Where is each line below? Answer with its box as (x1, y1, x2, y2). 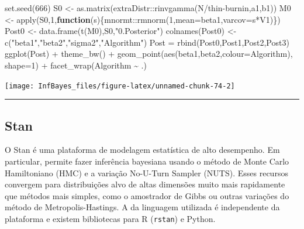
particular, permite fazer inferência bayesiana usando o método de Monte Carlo (5, 155, 289, 168)
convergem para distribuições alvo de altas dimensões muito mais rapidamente (5, 178, 285, 190)
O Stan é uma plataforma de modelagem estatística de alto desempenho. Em (5, 143, 280, 156)
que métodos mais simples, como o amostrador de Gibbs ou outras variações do (5, 189, 289, 201)
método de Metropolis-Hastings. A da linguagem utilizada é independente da (5, 201, 280, 213)
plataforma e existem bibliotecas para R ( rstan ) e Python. (5, 212, 216, 224)
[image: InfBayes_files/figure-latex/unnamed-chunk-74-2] (5, 81, 235, 90)
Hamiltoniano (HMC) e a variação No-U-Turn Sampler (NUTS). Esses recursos (5, 166, 288, 179)
